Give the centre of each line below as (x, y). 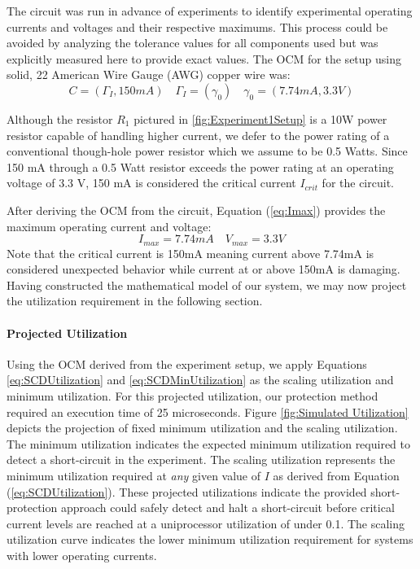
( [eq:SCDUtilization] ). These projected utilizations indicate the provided (187, 491)
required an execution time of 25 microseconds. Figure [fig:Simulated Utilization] (208, 411)
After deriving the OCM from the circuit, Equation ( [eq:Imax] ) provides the (196, 210)
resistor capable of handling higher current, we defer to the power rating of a (198, 135)
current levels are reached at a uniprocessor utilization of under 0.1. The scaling (206, 523)
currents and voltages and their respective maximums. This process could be (197, 26)
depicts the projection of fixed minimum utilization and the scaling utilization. (202, 428)
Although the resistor (60, 118)
